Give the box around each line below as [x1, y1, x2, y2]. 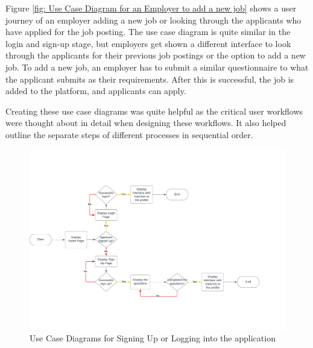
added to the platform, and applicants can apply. [5, 84, 186, 97]
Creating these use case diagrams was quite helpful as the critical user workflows [5, 104, 303, 117]
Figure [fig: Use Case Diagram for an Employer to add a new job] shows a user [5, 2, 297, 14]
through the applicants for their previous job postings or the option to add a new [5, 49, 306, 62]
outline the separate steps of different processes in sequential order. [5, 128, 253, 141]
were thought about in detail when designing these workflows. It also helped [5, 116, 286, 129]
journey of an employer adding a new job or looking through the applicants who [5, 13, 302, 26]
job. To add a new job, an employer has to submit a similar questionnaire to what [5, 60, 309, 73]
